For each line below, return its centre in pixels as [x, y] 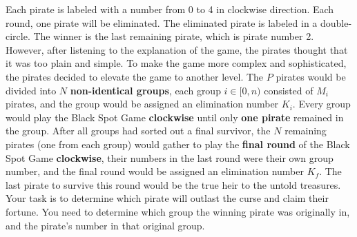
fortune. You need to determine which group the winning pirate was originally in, [178, 211]
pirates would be [311, 76]
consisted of [289, 90]
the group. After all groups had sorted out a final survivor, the [138, 131]
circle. [18, 36]
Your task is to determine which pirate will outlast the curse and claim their [167, 198]
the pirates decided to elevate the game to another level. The [135, 76]
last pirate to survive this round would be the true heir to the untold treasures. [173, 184]
